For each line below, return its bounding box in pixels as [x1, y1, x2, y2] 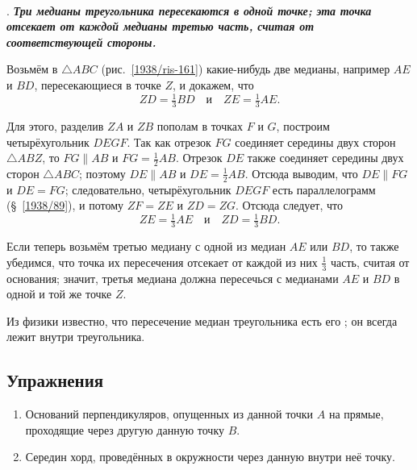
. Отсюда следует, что [236, 197, 343, 214]
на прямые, [328, 406, 384, 422]
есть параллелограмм [272, 181, 376, 198]
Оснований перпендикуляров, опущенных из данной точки [25, 406, 314, 422]
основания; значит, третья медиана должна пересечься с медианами [6, 269, 339, 286]
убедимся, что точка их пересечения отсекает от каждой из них [6, 253, 318, 270]
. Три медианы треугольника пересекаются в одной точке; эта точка [6, 2, 372, 19]
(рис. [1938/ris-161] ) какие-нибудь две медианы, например [101, 60, 390, 77]
